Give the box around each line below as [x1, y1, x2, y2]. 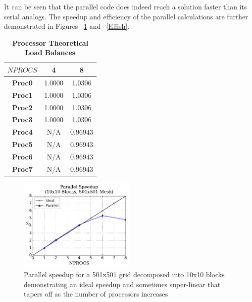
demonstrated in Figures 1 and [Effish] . [4, 21, 130, 31]
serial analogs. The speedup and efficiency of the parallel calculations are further [4, 11, 248, 21]
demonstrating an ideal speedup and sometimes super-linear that [24, 279, 221, 289]
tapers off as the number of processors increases [24, 289, 168, 299]
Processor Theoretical [12, 37, 89, 48]
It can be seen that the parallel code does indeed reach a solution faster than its [4, 1, 247, 11]
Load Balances [25, 47, 76, 58]
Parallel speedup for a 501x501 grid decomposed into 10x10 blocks [24, 269, 225, 279]
